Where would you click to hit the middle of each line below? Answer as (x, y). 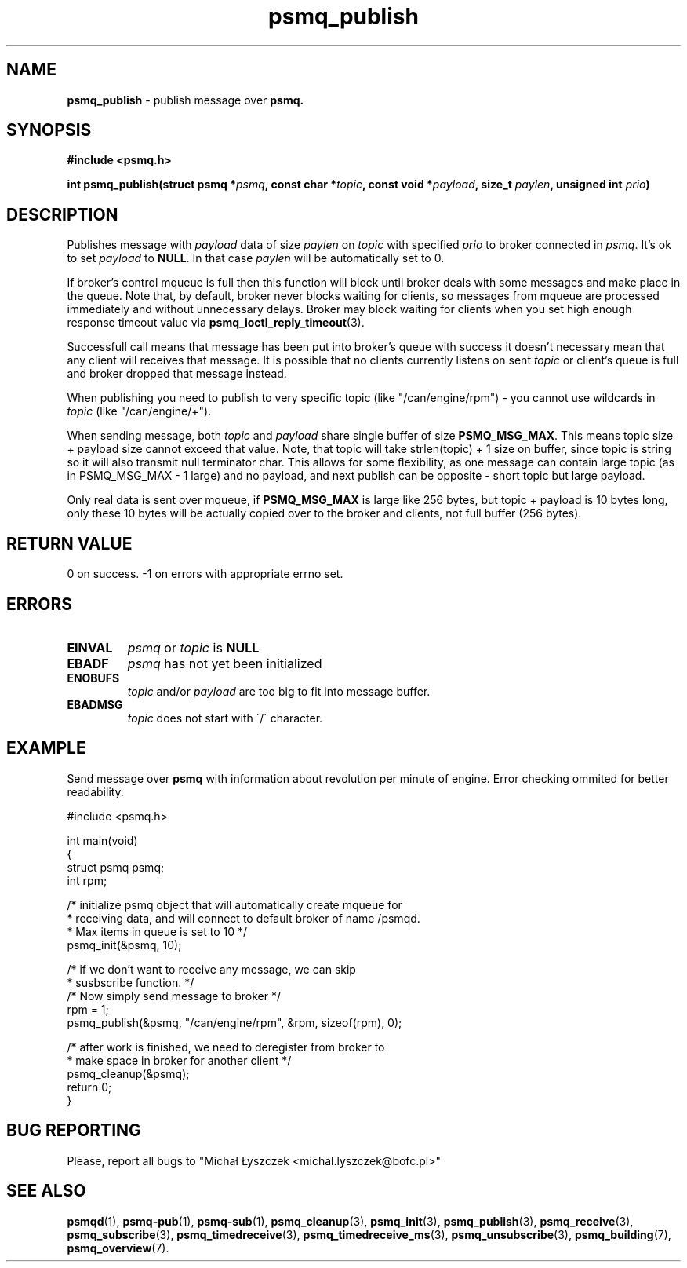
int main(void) (102, 840)
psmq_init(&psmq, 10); (124, 945)
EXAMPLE (46, 748)
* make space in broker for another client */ (179, 1060)
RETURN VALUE (69, 543)
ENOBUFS (93, 678)
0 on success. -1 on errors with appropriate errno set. (205, 574)
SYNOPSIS (49, 130)
